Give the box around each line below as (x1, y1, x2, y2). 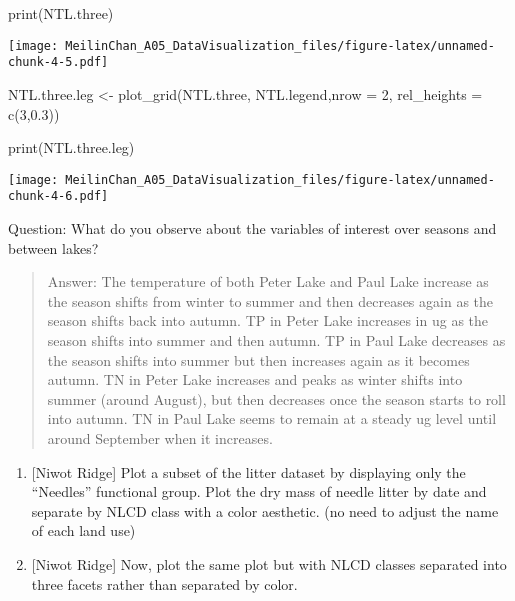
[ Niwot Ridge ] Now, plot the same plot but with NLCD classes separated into (31, 553, 507, 574)
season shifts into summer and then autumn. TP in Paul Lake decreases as (47, 329, 506, 350)
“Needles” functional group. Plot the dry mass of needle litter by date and (31, 481, 487, 502)
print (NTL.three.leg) (8, 137, 135, 158)
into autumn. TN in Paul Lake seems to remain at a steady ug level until (47, 408, 497, 429)
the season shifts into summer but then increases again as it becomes (47, 349, 470, 370)
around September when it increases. (47, 427, 273, 448)
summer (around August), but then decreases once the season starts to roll (47, 388, 506, 409)
